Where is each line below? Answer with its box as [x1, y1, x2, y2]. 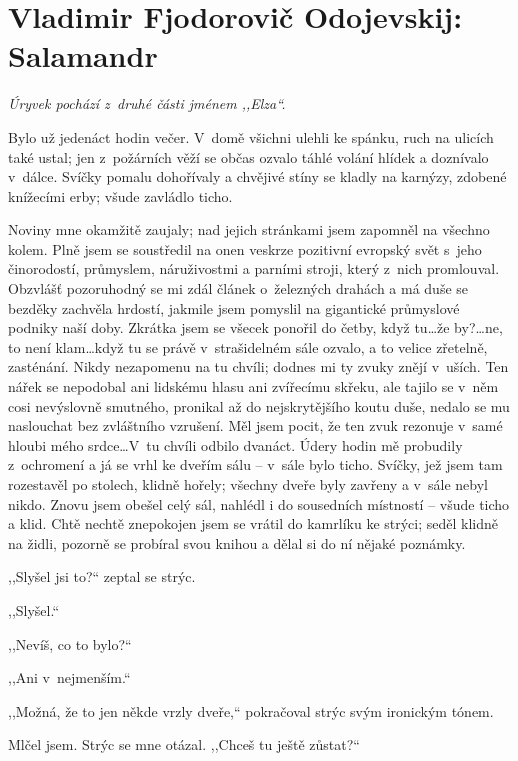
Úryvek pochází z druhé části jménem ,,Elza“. [8, 93, 286, 114]
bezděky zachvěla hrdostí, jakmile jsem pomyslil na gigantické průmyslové [8, 297, 460, 318]
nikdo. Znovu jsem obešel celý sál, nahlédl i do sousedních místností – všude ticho [8, 493, 510, 514]
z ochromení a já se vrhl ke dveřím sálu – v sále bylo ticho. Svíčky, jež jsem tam [8, 454, 503, 475]
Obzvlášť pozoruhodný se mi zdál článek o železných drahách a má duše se [8, 278, 469, 299]
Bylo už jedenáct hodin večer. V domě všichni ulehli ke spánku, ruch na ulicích [8, 126, 494, 147]
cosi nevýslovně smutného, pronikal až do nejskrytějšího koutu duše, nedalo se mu [8, 395, 510, 416]
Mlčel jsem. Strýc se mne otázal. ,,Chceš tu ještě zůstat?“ [8, 734, 360, 755]
